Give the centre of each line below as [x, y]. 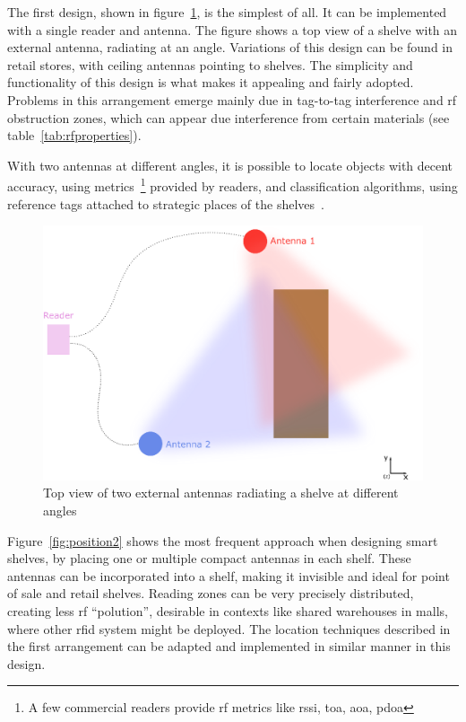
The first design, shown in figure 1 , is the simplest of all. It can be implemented [227, 12]
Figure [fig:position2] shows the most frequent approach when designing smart [223, 540]
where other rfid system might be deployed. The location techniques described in [229, 628]
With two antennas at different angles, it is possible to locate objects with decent [230, 165]
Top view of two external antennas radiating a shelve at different [221, 493]
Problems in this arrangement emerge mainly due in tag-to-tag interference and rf [232, 99]
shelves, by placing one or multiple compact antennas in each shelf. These [209, 558]
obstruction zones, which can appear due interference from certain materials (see [229, 117]
